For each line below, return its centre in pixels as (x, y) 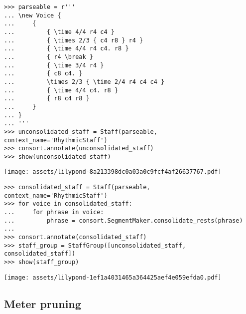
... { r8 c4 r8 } (47, 99)
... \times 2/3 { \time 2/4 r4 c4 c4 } (84, 82)
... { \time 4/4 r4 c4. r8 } (66, 49)
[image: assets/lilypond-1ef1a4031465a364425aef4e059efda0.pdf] (113, 277)
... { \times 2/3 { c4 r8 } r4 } (74, 40)
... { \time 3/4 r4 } (54, 65)
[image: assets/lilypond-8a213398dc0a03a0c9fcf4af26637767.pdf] (113, 172)
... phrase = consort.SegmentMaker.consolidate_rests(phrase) (123, 220)
